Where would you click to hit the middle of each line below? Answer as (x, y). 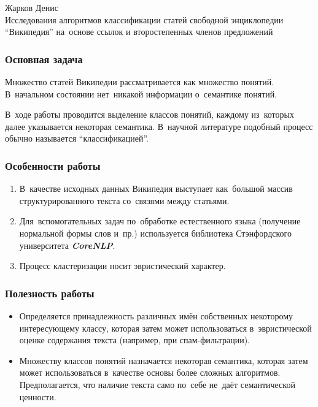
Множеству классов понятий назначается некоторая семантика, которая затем (164, 360)
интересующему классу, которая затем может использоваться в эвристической (165, 328)
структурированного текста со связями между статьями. (124, 200)
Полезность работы (50, 293)
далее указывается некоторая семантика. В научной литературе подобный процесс (159, 126)
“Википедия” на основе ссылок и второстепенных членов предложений (139, 32)
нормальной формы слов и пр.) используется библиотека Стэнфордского (156, 233)
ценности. (38, 396)
